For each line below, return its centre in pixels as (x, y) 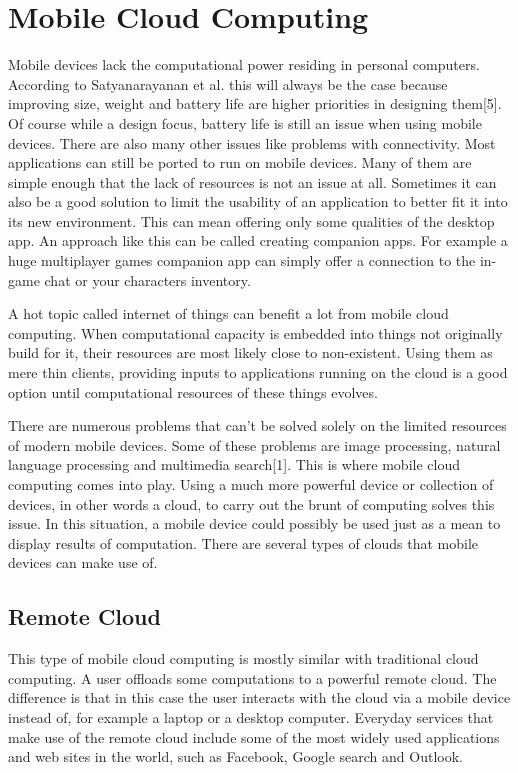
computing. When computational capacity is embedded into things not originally (255, 332)
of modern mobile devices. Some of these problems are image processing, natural (254, 444)
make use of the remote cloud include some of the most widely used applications (254, 736)
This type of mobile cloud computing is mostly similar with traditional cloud (243, 658)
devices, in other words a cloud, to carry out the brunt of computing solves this (251, 503)
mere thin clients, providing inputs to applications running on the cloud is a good (258, 372)
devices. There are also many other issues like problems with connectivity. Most (252, 142)
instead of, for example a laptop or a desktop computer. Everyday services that (251, 716)
